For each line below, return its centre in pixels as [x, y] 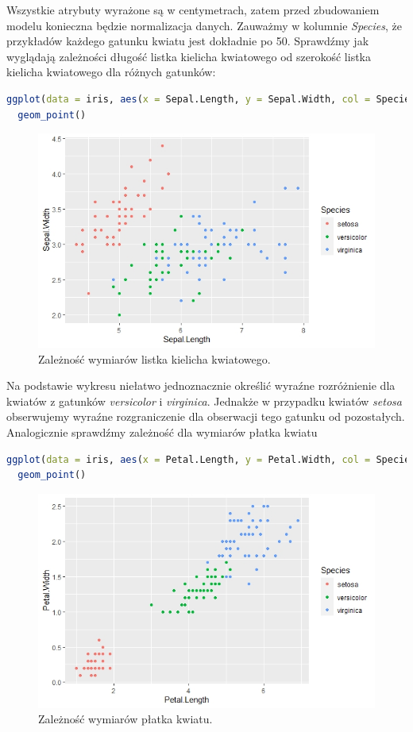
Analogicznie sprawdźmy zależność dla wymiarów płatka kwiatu [162, 432]
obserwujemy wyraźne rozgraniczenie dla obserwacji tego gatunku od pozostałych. [206, 416]
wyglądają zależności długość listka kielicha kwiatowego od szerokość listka [189, 56]
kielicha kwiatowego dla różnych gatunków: [111, 72]
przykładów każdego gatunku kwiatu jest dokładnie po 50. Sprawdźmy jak [188, 41]
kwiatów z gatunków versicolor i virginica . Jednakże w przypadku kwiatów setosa [204, 401]
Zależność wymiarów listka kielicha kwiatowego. [154, 358]
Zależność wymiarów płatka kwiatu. [125, 719]
